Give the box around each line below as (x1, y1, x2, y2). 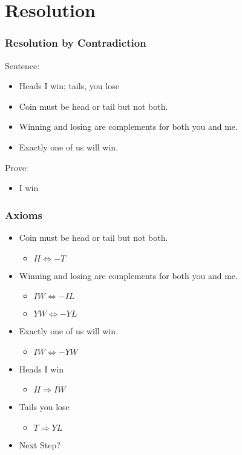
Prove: (5, 161, 28, 174)
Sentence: (5, 59, 40, 72)
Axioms (5, 207, 42, 222)
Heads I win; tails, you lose (19, 79, 119, 92)
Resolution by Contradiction (5, 35, 146, 50)
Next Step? (19, 438, 60, 451)
